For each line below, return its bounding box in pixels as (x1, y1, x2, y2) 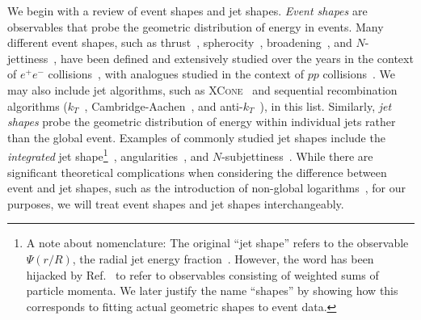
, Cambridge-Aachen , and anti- (84, 97, 243, 114)
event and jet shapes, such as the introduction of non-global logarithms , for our (7, 179, 406, 196)
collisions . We (322, 65, 395, 82)
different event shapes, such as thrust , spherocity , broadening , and (7, 34, 352, 51)
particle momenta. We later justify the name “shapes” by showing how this (26, 282, 398, 299)
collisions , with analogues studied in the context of (48, 65, 304, 82)
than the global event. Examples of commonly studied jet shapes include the (7, 128, 385, 145)
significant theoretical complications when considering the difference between (7, 163, 387, 180)
